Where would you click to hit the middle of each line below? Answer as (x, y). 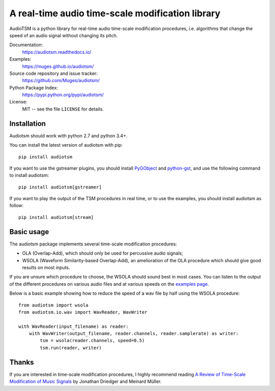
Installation (28, 123)
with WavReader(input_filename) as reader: (74, 326)
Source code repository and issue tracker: (53, 73)
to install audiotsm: (29, 175)
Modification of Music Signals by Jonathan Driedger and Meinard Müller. (86, 381)
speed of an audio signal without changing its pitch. (64, 35)
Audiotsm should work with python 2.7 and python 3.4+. (68, 135)
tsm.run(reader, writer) (71, 348)
